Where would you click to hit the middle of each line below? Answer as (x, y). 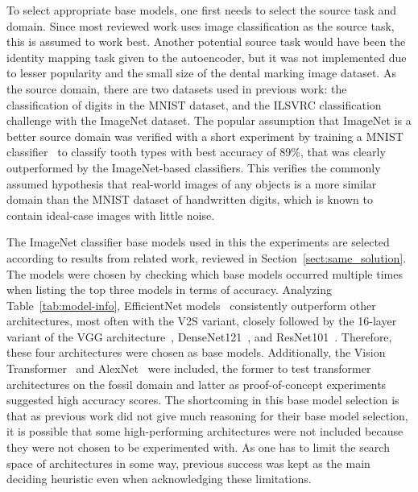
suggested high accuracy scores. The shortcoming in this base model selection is (203, 400)
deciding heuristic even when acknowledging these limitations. (159, 479)
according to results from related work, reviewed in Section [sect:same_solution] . (207, 257)
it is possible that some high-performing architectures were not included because (205, 431)
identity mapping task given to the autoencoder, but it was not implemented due (207, 57)
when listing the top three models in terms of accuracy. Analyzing (170, 289)
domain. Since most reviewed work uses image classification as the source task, (201, 25)
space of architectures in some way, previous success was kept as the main (188, 463)
